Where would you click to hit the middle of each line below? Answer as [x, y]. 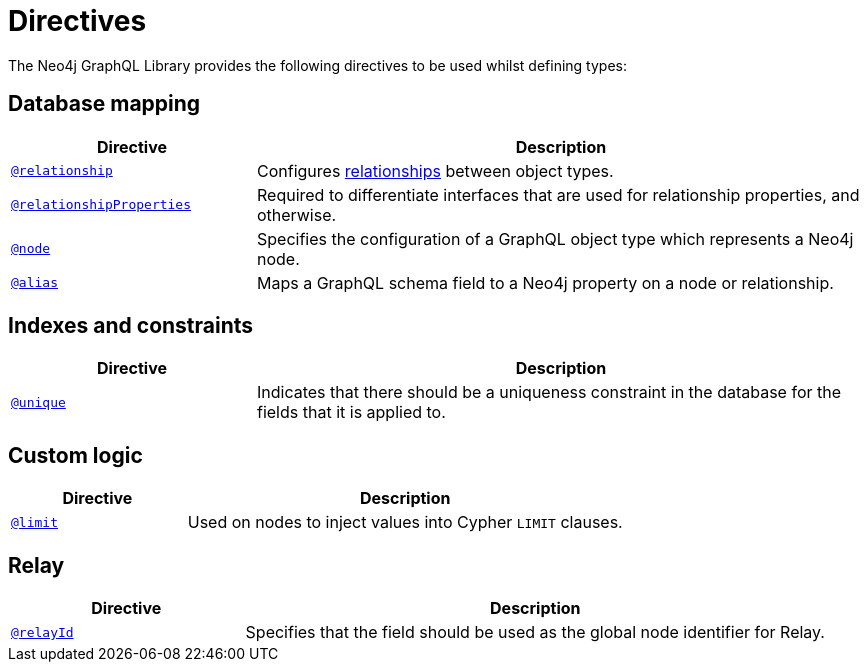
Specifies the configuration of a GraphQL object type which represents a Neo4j [555, 238]
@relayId [42, 632]
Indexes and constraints [131, 326]
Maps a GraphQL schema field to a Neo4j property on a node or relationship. [545, 282]
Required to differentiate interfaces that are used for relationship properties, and [558, 194]
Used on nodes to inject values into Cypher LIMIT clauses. [405, 522]
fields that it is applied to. [351, 412]
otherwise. [296, 214]
